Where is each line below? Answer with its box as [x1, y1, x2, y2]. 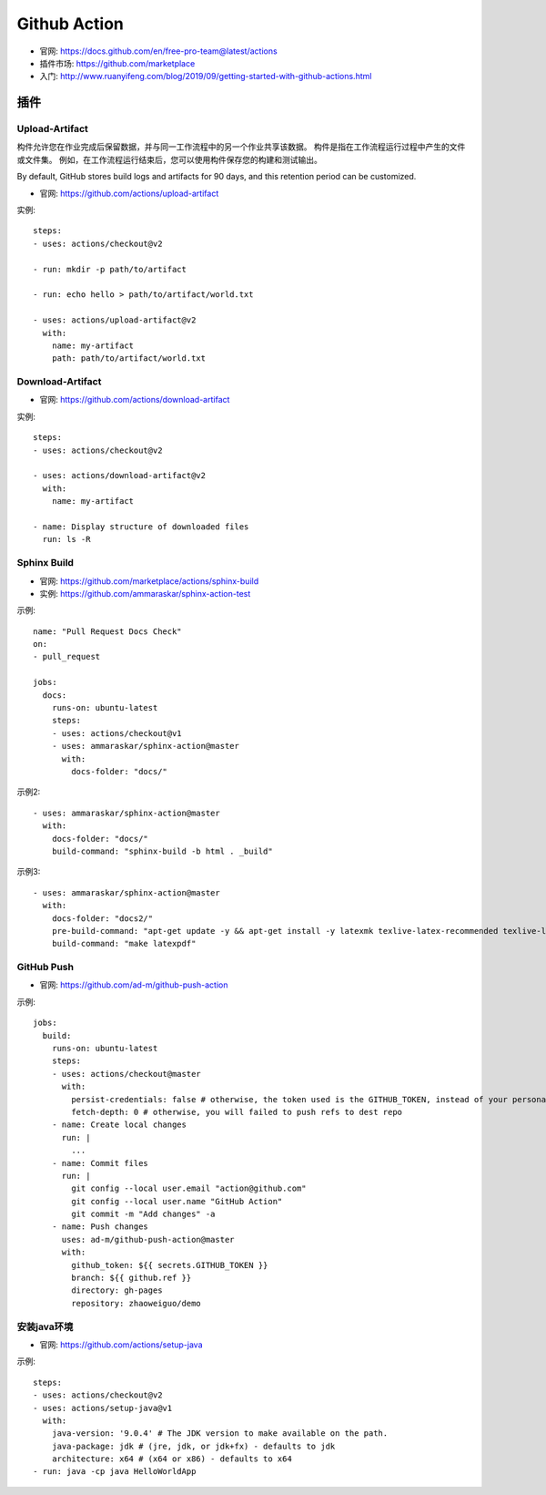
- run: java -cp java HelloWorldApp [33, 1467, 197, 1477]
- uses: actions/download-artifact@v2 [33, 470, 207, 481]
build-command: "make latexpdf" [51, 938, 197, 949]
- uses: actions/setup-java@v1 [33, 1403, 173, 1413]
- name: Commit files [51, 1158, 149, 1168]
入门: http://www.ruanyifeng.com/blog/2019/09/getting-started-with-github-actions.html [39, 71, 372, 82]
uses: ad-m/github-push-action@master [61, 1234, 236, 1244]
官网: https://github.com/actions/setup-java [39, 1339, 203, 1350]
